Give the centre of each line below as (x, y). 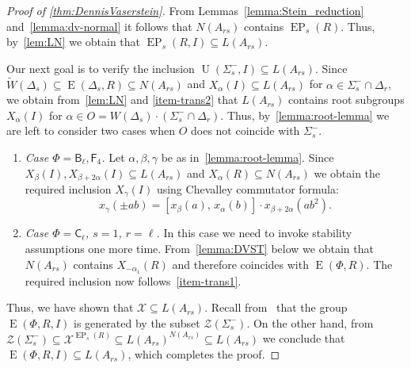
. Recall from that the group (276, 307)
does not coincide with (245, 130)
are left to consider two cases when (91, 130)
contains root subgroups (346, 100)
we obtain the (347, 172)
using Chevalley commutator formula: (247, 189)
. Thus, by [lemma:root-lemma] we (305, 115)
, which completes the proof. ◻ (204, 354)
